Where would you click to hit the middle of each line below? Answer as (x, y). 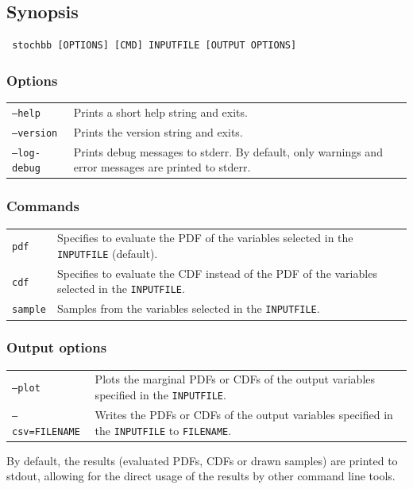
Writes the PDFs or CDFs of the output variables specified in (244, 415)
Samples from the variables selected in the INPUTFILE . (188, 308)
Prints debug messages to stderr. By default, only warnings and (228, 151)
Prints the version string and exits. (158, 131)
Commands (43, 206)
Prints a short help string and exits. (160, 112)
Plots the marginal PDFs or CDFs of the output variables (235, 379)
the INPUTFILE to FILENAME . (163, 430)
